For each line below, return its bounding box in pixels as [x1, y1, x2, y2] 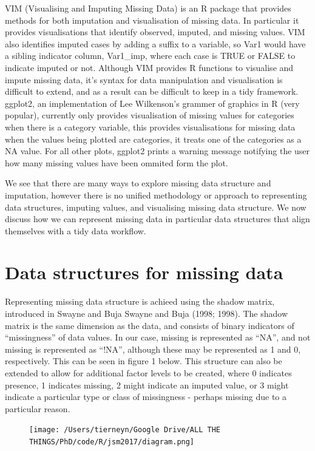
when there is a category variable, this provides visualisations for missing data [5, 120, 296, 133]
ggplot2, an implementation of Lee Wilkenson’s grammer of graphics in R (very [5, 97, 300, 109]
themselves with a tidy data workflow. [5, 224, 146, 237]
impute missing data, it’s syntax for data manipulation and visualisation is [5, 73, 283, 86]
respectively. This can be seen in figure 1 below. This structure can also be [5, 354, 282, 367]
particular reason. [5, 402, 70, 415]
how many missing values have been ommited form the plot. [5, 156, 228, 169]
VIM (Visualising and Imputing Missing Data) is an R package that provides [5, 2, 291, 14]
